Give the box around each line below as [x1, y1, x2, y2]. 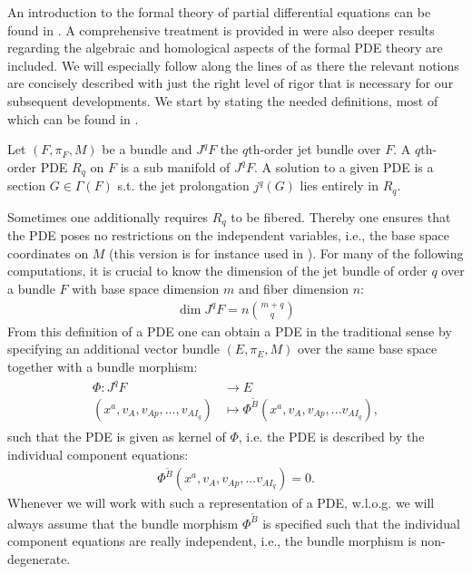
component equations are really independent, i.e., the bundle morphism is [7, 531, 417, 550]
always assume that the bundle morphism [7, 513, 239, 532]
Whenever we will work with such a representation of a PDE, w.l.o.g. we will [7, 493, 435, 512]
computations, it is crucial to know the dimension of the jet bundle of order [7, 261, 428, 280]
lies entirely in [300, 176, 379, 195]
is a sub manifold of [120, 157, 231, 176]
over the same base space [298, 339, 438, 358]
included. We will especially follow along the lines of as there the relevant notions [7, 55, 459, 74]
